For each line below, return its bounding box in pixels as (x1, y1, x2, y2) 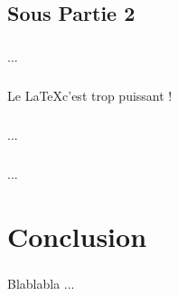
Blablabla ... (7, 274, 75, 293)
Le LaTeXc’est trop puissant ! (7, 86, 173, 105)
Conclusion (7, 217, 147, 254)
